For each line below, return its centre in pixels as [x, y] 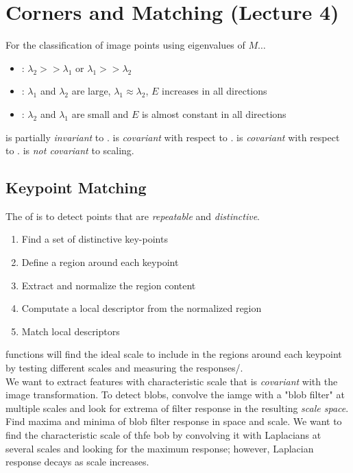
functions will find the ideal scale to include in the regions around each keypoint [174, 354]
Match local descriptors [71, 331]
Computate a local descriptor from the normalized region [142, 308]
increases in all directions [215, 91]
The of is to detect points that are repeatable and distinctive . [133, 216]
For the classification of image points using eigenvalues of [125, 45]
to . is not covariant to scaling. [70, 150]
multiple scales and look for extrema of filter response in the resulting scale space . [177, 408]
